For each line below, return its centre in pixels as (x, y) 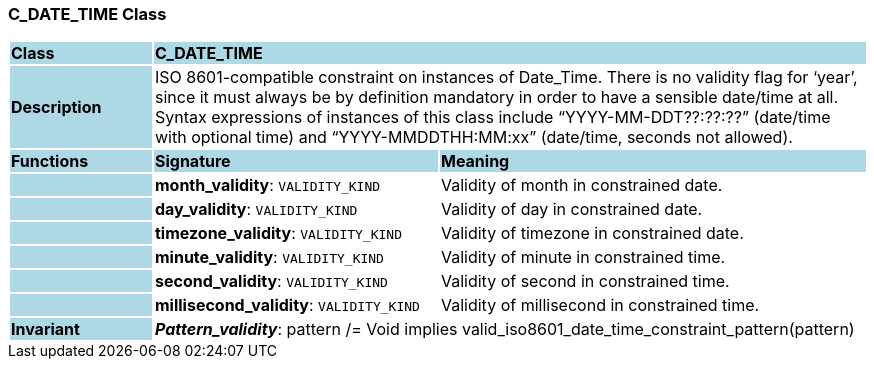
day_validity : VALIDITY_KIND (256, 209)
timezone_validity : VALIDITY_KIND (278, 233)
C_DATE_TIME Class (87, 14)
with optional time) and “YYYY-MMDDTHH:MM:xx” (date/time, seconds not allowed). (473, 137)
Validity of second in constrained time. (585, 281)
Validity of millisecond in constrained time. (600, 305)
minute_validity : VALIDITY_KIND (269, 257)
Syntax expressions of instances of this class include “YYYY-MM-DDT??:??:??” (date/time (492, 117)
